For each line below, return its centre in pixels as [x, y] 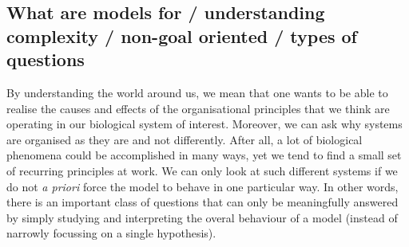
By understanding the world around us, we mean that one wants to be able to [197, 92]
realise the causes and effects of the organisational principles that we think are [198, 108]
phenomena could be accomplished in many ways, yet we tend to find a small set [204, 155]
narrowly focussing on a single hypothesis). [111, 233]
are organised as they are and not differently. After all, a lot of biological [185, 139]
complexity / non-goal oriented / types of [182, 35]
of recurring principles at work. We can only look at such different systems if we [202, 170]
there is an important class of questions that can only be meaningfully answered [203, 202]
